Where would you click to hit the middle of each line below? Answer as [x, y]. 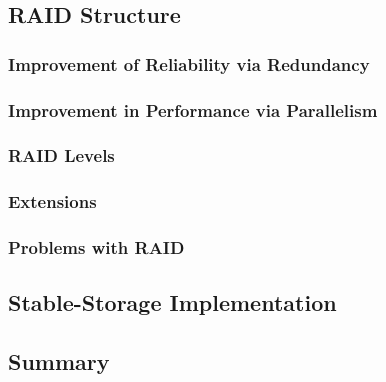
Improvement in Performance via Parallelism [193, 109]
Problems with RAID [96, 247]
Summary [59, 361]
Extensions [52, 201]
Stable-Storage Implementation [172, 302]
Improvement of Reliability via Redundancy [189, 63]
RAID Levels [61, 155]
